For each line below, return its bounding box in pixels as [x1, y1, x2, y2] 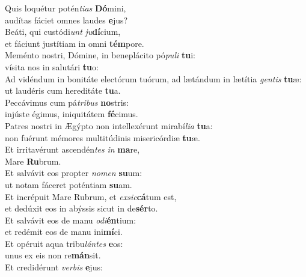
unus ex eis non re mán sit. [5, 249, 101, 261]
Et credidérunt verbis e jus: [5, 261, 103, 273]
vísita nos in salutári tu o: [5, 60, 99, 73]
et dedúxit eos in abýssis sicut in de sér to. [5, 202, 158, 215]
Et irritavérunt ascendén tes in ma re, [5, 143, 140, 156]
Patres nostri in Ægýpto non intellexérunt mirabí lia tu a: [5, 119, 213, 132]
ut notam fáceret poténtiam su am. [5, 178, 132, 190]
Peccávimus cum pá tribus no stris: [5, 96, 129, 108]
